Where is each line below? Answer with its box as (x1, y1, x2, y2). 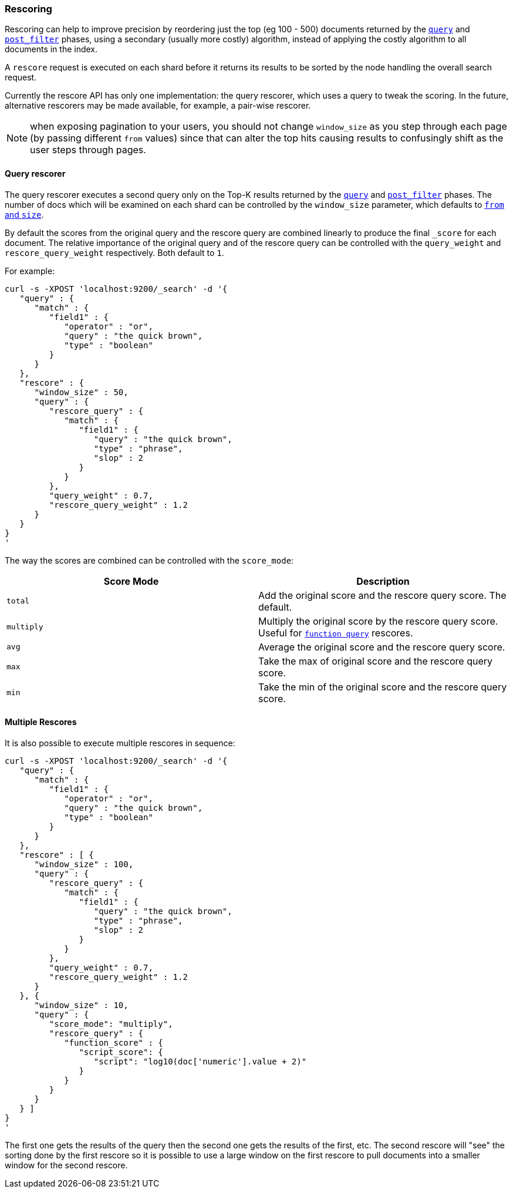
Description (356, 575, 410, 587)
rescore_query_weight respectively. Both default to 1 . (5, 247, 224, 258)
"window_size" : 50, (34, 387, 129, 397)
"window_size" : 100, (34, 859, 134, 869)
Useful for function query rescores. (258, 626, 413, 639)
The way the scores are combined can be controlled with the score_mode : (5, 555, 294, 565)
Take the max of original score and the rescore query (258, 655, 493, 667)
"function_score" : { (64, 1037, 163, 1047)
